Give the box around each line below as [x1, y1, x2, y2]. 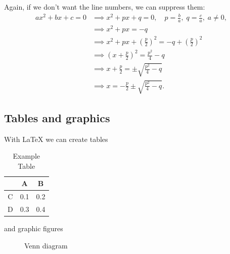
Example [13, 151, 40, 161]
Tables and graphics [4, 110, 110, 125]
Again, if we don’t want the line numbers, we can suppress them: [4, 2, 205, 12]
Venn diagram [24, 240, 68, 250]
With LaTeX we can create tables [4, 133, 108, 144]
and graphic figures [4, 223, 63, 234]
